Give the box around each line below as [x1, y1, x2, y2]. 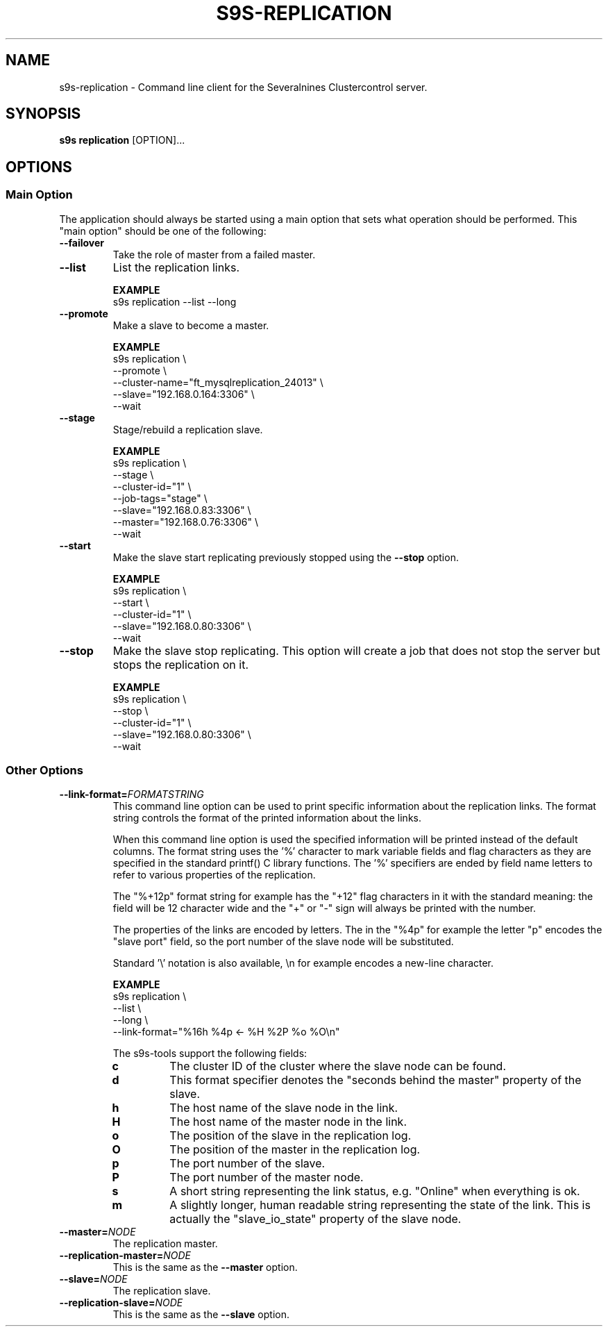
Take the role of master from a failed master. [112, 248, 316, 260]
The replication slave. [112, 1285, 211, 1297]
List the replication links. [112, 260, 240, 274]
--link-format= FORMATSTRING [59, 788, 204, 801]
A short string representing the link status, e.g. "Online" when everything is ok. [169, 1184, 580, 1199]
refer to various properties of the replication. [112, 869, 316, 881]
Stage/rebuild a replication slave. [112, 423, 263, 435]
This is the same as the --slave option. [112, 1308, 289, 1321]
